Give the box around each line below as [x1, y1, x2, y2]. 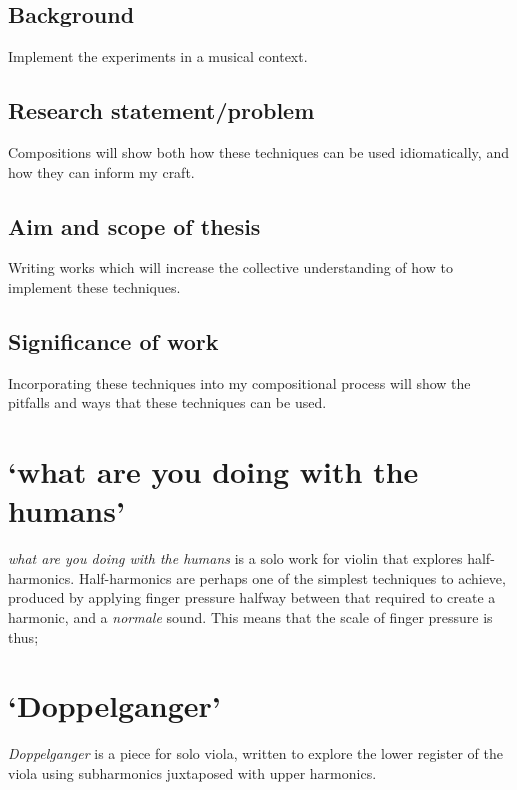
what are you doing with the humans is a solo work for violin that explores [8, 548, 463, 569]
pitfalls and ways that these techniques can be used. [8, 392, 327, 413]
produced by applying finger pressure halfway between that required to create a [8, 587, 496, 608]
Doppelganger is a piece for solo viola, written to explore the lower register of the [8, 743, 504, 764]
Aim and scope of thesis [8, 210, 261, 241]
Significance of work [8, 325, 219, 356]
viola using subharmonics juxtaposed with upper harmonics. [8, 762, 377, 783]
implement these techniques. [8, 276, 181, 297]
